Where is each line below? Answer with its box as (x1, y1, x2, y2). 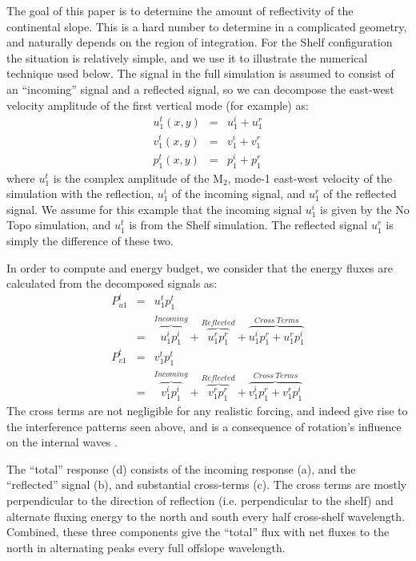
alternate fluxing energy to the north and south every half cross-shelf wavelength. (6, 507, 405, 524)
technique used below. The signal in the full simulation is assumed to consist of (6, 65, 394, 82)
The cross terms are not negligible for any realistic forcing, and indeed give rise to (6, 402, 408, 419)
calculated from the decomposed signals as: (6, 275, 218, 292)
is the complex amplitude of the (53, 169, 210, 186)
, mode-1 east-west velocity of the (227, 169, 392, 186)
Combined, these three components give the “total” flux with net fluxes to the (6, 523, 390, 540)
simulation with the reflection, (6, 185, 154, 202)
